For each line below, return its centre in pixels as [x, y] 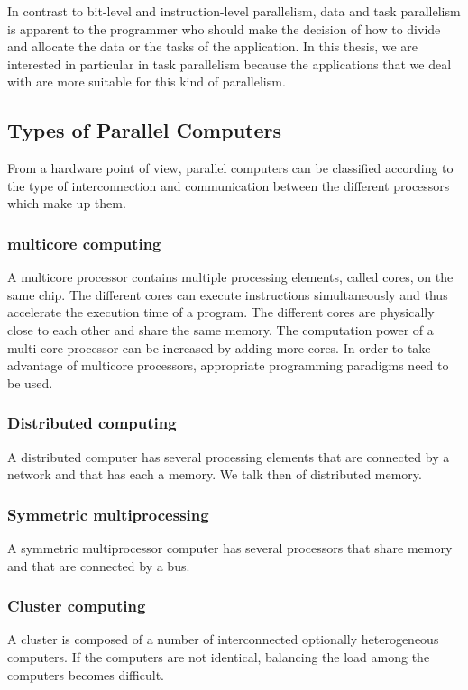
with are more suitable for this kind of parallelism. [147, 82]
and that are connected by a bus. [99, 565]
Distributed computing [92, 423]
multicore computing [84, 243]
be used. [30, 382]
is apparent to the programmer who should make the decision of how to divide [224, 28]
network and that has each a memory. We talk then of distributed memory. [215, 474]
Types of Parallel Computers [144, 130]
